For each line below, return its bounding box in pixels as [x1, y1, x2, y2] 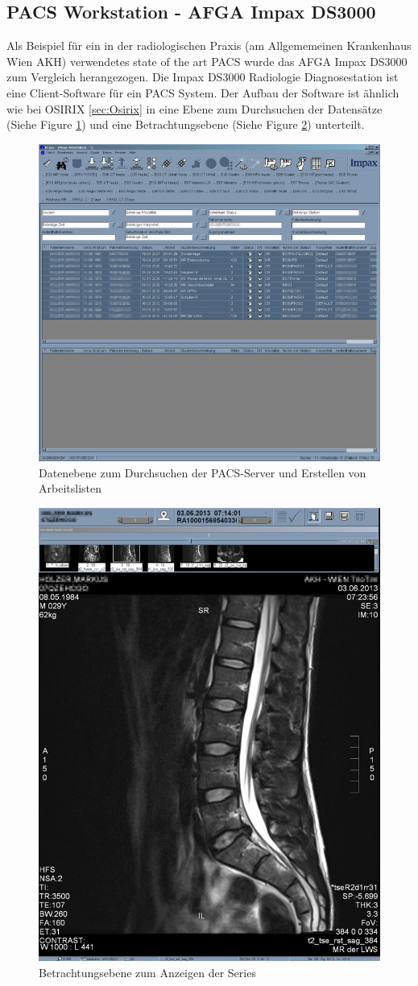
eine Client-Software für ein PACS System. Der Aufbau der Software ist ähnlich [6, 84, 399, 101]
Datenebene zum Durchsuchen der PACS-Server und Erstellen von [39, 464, 366, 481]
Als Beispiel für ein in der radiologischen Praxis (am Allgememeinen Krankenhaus [6, 37, 412, 54]
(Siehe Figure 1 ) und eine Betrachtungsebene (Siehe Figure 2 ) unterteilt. [6, 116, 365, 133]
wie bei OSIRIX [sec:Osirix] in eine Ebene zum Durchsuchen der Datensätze [6, 100, 383, 117]
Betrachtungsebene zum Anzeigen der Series [39, 963, 256, 980]
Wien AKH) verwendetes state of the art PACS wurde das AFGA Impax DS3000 [6, 52, 408, 69]
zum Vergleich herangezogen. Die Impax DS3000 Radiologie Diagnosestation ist [6, 68, 399, 85]
